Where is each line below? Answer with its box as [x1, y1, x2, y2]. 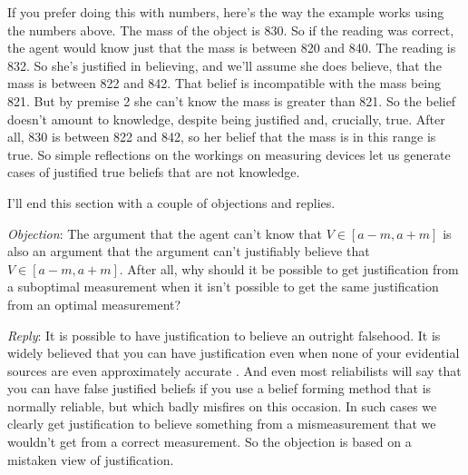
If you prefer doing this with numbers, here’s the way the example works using [7, 3, 444, 21]
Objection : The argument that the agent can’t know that [7, 223, 322, 242]
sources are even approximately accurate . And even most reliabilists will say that [7, 361, 462, 380]
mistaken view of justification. [7, 450, 174, 469]
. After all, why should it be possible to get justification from [119, 259, 459, 278]
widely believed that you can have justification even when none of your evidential [7, 343, 460, 362]
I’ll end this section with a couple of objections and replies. [7, 193, 336, 212]
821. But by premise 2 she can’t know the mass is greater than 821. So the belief [7, 91, 456, 110]
